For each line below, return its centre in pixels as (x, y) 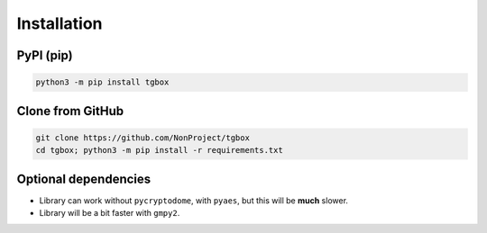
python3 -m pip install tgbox (102, 82)
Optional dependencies (84, 179)
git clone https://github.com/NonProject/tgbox (142, 138)
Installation (60, 23)
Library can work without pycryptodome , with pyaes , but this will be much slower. (194, 200)
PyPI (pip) (45, 55)
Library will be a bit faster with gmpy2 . (110, 213)
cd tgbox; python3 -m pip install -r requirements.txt (159, 150)
